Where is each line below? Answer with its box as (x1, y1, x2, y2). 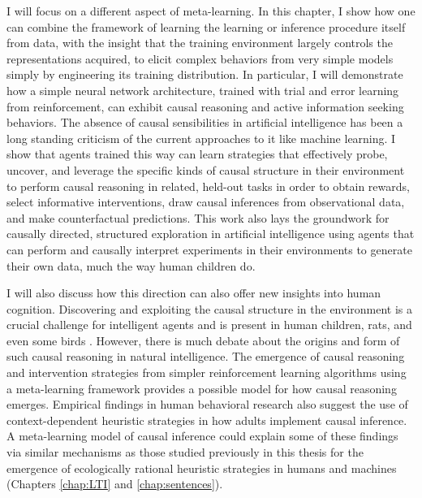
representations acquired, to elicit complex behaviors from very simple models (6, 50, 394, 67)
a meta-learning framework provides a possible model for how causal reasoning (6, 379, 397, 396)
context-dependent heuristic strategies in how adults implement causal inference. (6, 411, 407, 428)
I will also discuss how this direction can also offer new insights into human (6, 284, 381, 301)
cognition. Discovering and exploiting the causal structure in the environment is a (6, 300, 413, 317)
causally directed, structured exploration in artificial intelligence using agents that (6, 225, 415, 242)
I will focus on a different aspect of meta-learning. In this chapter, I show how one (6, 2, 416, 19)
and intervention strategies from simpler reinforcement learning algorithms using (6, 364, 407, 381)
